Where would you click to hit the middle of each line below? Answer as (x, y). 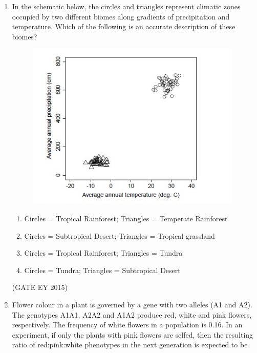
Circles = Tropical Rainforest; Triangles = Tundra (103, 253)
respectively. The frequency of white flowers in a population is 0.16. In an (127, 325)
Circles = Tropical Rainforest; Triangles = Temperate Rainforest (126, 218)
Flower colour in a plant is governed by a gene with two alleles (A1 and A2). (132, 304)
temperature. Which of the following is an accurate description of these (124, 26)
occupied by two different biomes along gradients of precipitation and (121, 16)
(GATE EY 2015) (40, 287)
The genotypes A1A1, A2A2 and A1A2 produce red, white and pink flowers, (132, 314)
